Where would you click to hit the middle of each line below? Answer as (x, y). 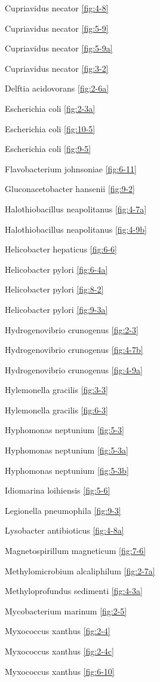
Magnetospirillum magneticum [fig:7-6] (76, 551)
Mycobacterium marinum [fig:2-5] (66, 611)
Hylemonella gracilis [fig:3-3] (56, 390)
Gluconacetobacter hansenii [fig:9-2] (70, 189)
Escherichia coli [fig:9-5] (48, 149)
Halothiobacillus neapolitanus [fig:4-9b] (76, 229)
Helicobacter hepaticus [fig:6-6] (61, 249)
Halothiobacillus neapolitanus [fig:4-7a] (76, 208)
